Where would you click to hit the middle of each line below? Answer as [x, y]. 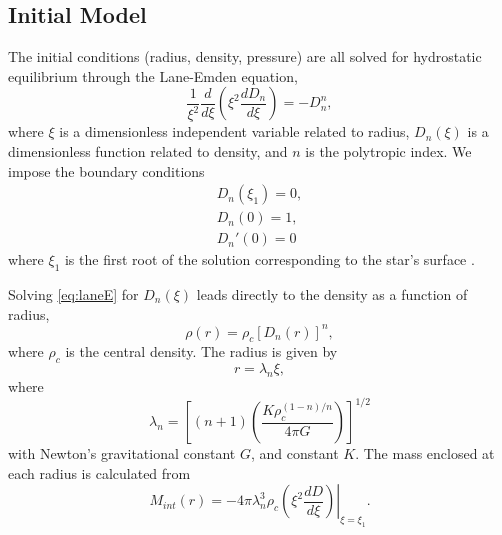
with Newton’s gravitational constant [122, 453]
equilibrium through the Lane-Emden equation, [153, 75]
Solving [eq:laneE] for [73, 294]
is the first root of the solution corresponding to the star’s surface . [269, 259]
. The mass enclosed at [425, 453]
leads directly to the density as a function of [332, 294]
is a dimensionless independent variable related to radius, [234, 131]
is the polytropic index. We [388, 150]
